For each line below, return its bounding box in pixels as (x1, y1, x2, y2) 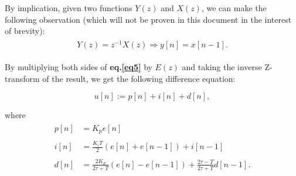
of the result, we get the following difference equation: (42, 72, 236, 84)
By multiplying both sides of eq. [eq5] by (5, 60, 152, 73)
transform (5, 72, 40, 84)
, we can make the (201, 2, 267, 13)
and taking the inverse (182, 60, 262, 73)
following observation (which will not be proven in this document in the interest (5, 13, 292, 25)
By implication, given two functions (5, 2, 132, 13)
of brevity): (5, 25, 45, 37)
